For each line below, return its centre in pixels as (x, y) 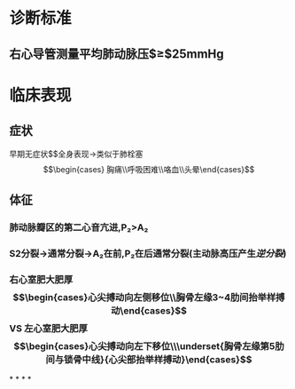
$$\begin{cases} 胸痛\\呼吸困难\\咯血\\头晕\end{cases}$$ (149, 169)
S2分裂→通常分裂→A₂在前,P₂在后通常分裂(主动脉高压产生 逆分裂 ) (148, 253)
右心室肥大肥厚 (41, 279)
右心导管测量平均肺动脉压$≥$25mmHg (116, 54)
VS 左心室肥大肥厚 (49, 328)
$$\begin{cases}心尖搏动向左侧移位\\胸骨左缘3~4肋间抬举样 (144, 297)
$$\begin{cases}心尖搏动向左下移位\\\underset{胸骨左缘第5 (144, 345)
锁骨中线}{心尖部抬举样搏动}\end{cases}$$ (158, 359)
